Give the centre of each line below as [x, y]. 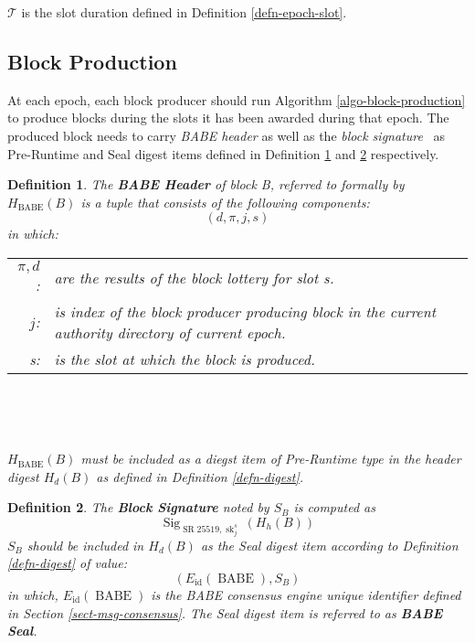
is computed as [334, 507]
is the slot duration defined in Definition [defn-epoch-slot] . [184, 12]
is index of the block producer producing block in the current [245, 311]
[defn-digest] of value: [67, 563]
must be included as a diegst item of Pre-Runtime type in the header [271, 459]
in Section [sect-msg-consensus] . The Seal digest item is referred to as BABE [225, 612]
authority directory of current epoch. [170, 332]
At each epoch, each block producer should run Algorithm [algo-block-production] [237, 99]
